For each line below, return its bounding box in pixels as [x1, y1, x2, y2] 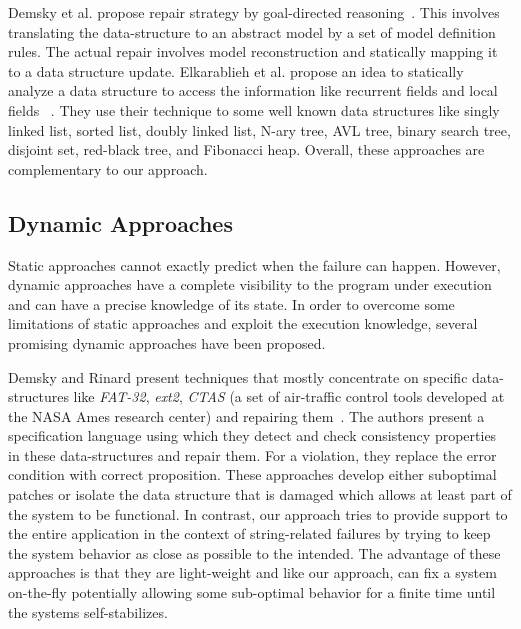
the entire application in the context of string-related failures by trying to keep [8, 523, 491, 544]
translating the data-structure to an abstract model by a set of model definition [8, 21, 496, 42]
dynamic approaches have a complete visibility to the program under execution [8, 274, 492, 295]
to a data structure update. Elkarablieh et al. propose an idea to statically [8, 60, 464, 81]
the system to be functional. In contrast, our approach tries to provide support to [8, 503, 508, 524]
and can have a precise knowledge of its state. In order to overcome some [8, 293, 455, 314]
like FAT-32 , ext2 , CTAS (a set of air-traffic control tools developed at [73, 386, 505, 407]
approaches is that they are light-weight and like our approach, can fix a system [8, 562, 497, 583]
